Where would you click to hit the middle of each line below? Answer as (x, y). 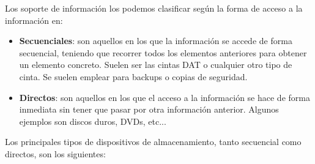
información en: (34, 20)
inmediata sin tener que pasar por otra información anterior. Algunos (149, 109)
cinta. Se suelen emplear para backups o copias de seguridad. (133, 76)
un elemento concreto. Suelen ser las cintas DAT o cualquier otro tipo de (156, 65)
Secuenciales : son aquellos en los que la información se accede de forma (156, 41)
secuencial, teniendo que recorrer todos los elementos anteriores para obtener (163, 52)
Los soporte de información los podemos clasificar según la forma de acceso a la (154, 8)
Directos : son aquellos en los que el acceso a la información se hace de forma (165, 97)
